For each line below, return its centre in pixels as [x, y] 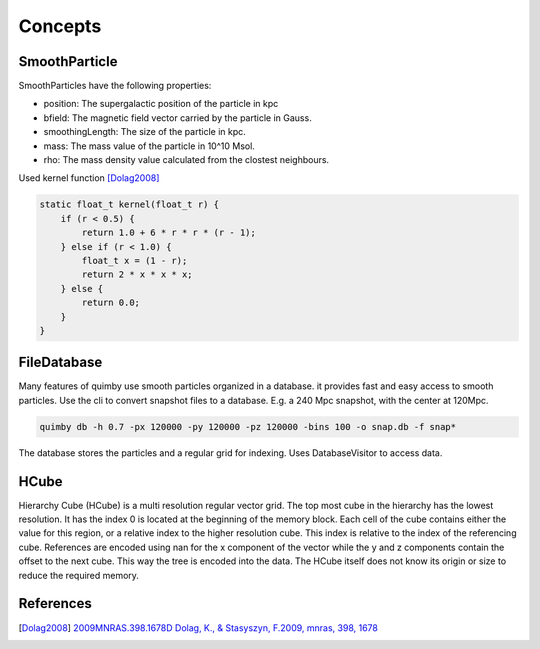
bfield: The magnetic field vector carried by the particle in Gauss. [177, 117]
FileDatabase [60, 362]
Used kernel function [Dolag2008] [89, 178]
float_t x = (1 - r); [134, 260]
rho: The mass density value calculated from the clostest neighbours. [186, 160]
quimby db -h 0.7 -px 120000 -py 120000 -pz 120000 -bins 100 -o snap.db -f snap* [248, 426]
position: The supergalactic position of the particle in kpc [161, 104]
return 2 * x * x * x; [137, 274]
